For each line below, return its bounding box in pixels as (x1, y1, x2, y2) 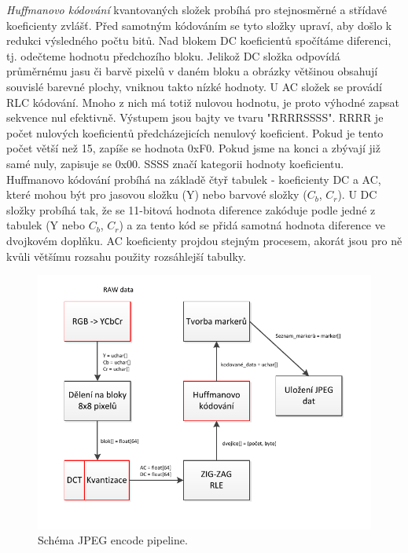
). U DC (337, 186, 377, 203)
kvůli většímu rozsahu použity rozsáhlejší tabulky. (6, 247, 246, 264)
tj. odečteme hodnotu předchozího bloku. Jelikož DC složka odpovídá (6, 47, 340, 64)
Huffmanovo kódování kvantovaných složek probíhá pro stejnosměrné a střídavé (6, 2, 388, 17)
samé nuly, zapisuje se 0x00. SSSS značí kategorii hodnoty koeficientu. (6, 155, 344, 171)
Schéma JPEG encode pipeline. (38, 532, 188, 548)
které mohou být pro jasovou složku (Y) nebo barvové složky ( (6, 186, 307, 203)
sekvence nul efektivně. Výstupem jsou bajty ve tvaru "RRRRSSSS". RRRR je (6, 109, 384, 126)
